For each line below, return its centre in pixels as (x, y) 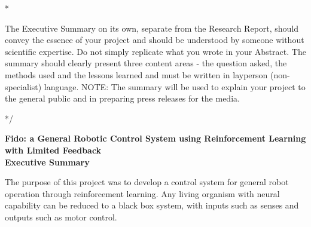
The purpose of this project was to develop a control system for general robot (147, 182)
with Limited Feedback (53, 150)
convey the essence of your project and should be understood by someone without (155, 40)
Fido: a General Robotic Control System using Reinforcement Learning (155, 138)
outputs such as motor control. (61, 217)
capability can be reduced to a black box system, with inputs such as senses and (152, 205)
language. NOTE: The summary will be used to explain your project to (175, 86)
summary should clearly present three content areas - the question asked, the (146, 63)
